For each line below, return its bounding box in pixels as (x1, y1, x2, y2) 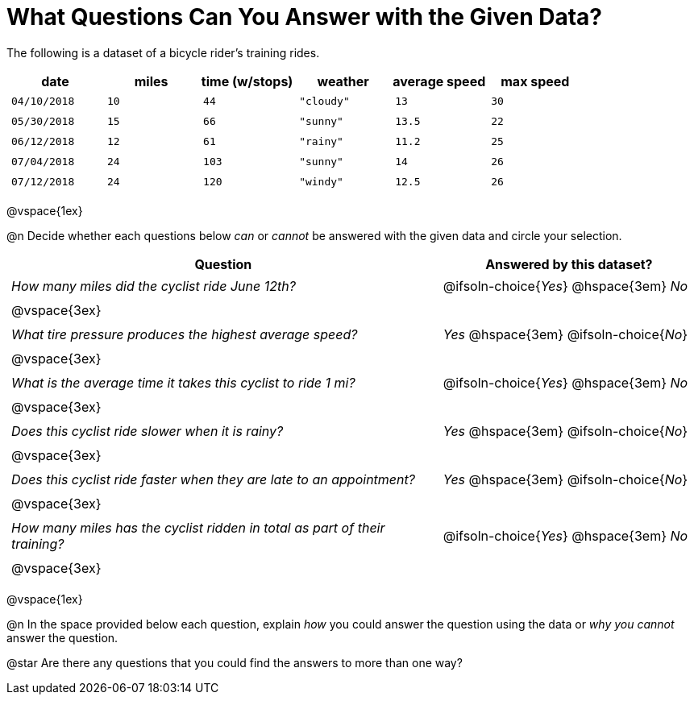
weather (317, 73, 369, 89)
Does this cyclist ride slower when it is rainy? (11, 422, 284, 439)
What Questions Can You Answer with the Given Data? (6, 3, 603, 31)
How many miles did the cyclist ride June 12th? (11, 277, 296, 294)
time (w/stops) (201, 73, 293, 89)
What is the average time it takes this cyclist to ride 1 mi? (11, 374, 355, 391)
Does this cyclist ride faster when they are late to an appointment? (11, 471, 415, 487)
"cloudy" (299, 94, 350, 107)
